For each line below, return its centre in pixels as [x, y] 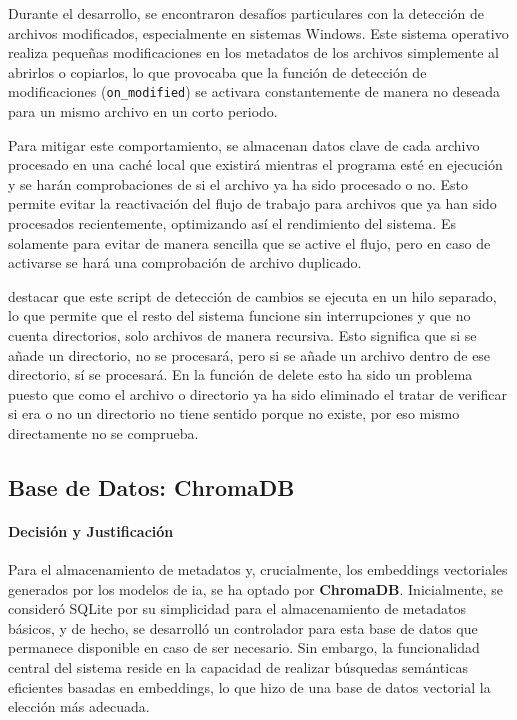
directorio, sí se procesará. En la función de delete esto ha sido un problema [240, 374]
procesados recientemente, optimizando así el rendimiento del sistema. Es [232, 223]
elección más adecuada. [79, 706]
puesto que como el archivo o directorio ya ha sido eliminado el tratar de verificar [257, 393]
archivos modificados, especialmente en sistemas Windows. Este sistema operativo [258, 32]
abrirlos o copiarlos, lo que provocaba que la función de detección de [217, 71]
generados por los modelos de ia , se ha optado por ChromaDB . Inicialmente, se [255, 588]
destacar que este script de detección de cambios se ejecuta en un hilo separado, [252, 295]
